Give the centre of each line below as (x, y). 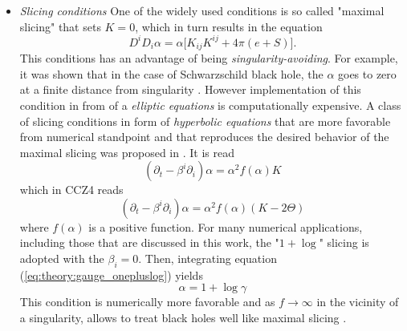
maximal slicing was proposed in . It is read (127, 152)
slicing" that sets (60, 26)
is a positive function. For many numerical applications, (226, 226)
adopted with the (62, 258)
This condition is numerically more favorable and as (147, 302)
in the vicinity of (358, 302)
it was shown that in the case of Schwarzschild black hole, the (171, 73)
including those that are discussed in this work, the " (149, 242)
